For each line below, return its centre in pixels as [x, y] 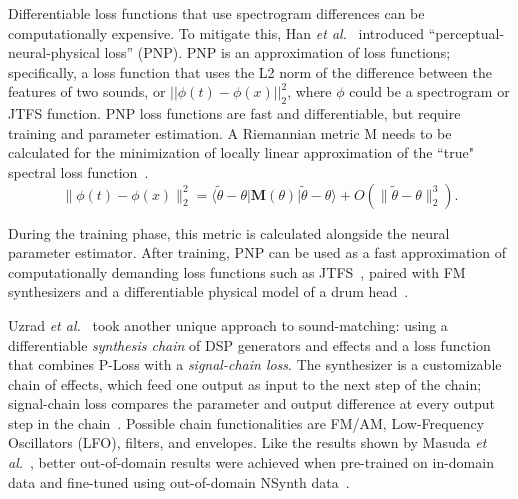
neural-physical [54, 52]
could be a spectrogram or [429, 91]
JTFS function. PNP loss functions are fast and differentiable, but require [234, 113]
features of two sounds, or [87, 91]
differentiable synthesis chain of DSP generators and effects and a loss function [249, 344]
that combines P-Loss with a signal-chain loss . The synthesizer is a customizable [255, 364]
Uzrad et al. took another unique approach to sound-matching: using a [228, 324]
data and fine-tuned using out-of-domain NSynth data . [179, 481]
